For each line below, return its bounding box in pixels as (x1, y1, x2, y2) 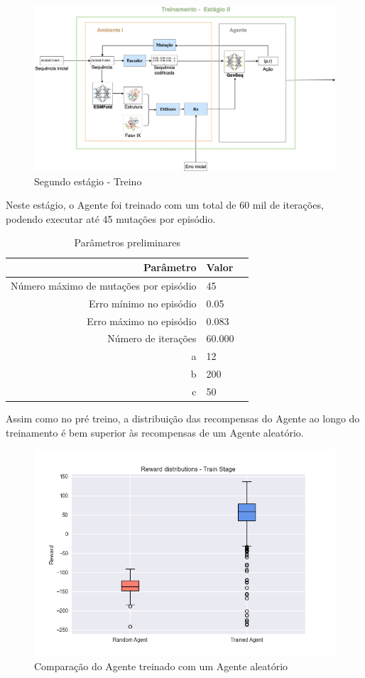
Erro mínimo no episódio (88, 295, 197, 310)
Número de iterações (107, 331, 197, 346)
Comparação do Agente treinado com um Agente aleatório (34, 659, 288, 674)
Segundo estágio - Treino (34, 173, 142, 188)
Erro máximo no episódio (87, 313, 197, 328)
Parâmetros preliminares (74, 235, 180, 250)
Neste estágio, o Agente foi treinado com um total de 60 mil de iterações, (6, 197, 324, 212)
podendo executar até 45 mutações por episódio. (6, 211, 216, 226)
